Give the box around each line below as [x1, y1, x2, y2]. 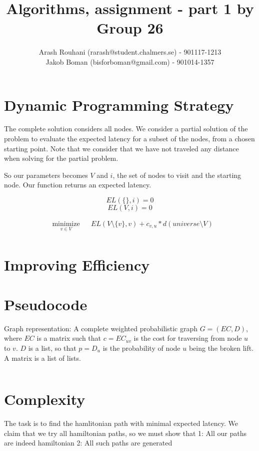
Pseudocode [4, 294, 87, 314]
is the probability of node [102, 342, 180, 353]
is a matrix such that [36, 333, 101, 343]
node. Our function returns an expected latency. [4, 179, 151, 190]
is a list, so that [28, 342, 76, 353]
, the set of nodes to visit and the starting [112, 169, 241, 180]
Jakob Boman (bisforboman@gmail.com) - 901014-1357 [45, 56, 214, 67]
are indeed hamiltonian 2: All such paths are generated [4, 437, 172, 448]
